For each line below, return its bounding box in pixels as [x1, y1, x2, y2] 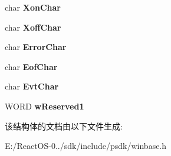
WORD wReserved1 [5, 99, 84, 112]
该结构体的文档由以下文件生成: [5, 120, 123, 132]
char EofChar [5, 60, 58, 72]
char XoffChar [5, 21, 61, 33]
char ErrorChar [5, 41, 67, 53]
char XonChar [5, 1, 61, 13]
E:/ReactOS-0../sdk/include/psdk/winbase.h [5, 140, 167, 152]
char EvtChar [5, 80, 59, 92]
